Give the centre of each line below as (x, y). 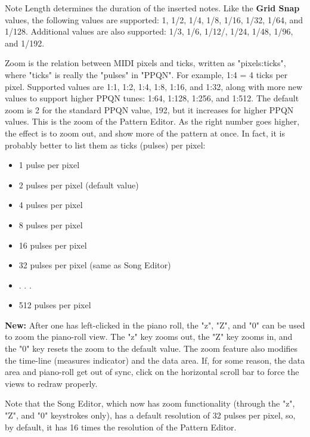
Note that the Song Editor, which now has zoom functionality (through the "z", (150, 403)
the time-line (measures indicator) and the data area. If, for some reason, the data (155, 360)
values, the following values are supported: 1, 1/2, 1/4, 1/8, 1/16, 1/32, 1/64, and (154, 19)
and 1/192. (25, 43)
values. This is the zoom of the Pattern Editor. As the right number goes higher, (152, 121)
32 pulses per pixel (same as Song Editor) (95, 265)
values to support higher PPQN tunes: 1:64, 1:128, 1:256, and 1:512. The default (152, 98)
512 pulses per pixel (55, 305)
